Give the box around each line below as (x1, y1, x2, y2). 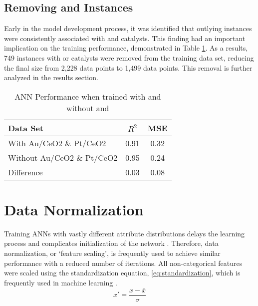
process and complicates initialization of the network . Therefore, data (4, 238, 219, 248)
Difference (8, 166, 43, 178)
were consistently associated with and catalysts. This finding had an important (4, 33, 246, 43)
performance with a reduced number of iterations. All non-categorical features (4, 257, 243, 268)
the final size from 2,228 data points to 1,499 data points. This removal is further (4, 62, 253, 73)
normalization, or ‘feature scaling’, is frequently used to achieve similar (4, 248, 221, 258)
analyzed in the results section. (4, 72, 98, 83)
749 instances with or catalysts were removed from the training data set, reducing (4, 52, 254, 63)
